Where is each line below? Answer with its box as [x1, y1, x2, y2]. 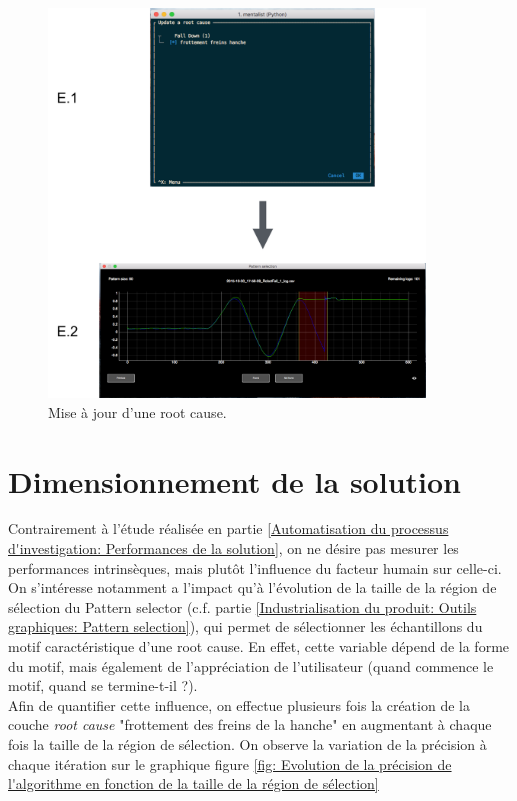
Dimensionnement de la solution [8, 460, 461, 501]
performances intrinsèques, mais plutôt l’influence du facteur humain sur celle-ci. [8, 557, 502, 578]
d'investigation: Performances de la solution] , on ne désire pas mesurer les [8, 538, 459, 559]
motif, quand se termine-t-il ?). [8, 675, 198, 696]
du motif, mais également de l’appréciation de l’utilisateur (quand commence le [8, 655, 494, 676]
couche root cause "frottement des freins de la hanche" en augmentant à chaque [8, 714, 492, 735]
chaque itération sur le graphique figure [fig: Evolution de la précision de [8, 753, 452, 774]
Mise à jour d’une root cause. [48, 401, 227, 422]
